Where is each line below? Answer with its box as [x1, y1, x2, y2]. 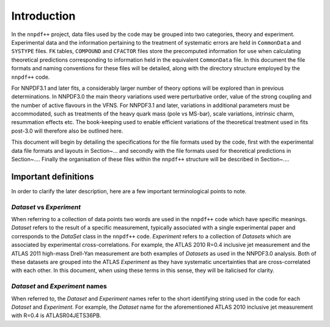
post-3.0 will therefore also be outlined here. [11, 127, 123, 134]
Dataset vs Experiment [11, 202, 81, 211]
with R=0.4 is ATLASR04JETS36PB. [11, 312, 101, 319]
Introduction [11, 9, 76, 23]
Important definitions [11, 171, 94, 182]
